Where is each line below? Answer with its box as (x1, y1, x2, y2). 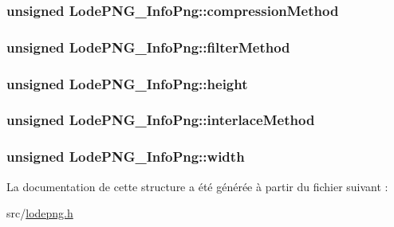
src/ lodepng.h (6, 205, 73, 221)
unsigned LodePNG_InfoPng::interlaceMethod (6, 110, 315, 130)
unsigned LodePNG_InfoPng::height (6, 73, 248, 93)
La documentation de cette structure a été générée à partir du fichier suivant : (6, 178, 388, 194)
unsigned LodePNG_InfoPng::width (6, 147, 245, 166)
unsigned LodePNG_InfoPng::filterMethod (6, 37, 290, 57)
